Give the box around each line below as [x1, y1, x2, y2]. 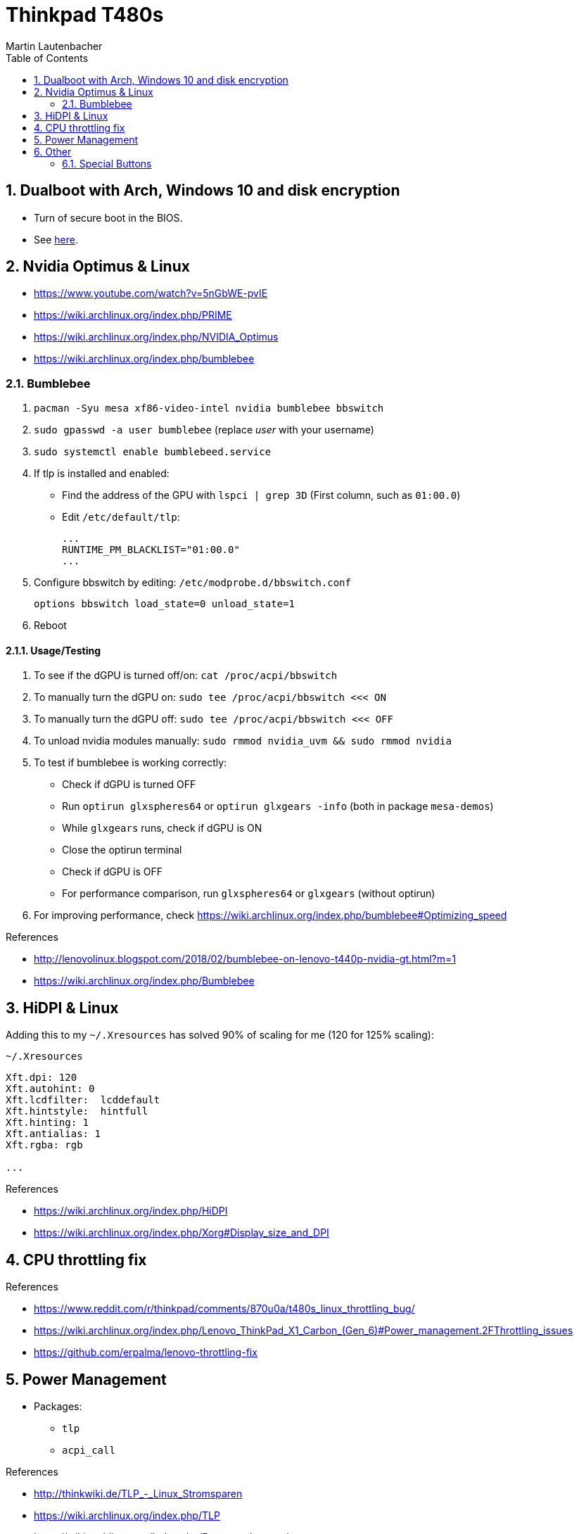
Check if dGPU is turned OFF [62, 778, 196, 791]
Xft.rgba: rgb [6, 1139, 83, 1151]
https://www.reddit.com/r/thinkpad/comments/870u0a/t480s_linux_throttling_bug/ [34, 1302, 415, 1315]
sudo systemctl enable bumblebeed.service [34, 446, 272, 458]
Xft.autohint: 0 [6, 1083, 95, 1095]
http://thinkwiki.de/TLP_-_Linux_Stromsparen [34, 1487, 243, 1500]
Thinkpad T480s [6, 3, 164, 27]
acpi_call [62, 1444, 115, 1456]
